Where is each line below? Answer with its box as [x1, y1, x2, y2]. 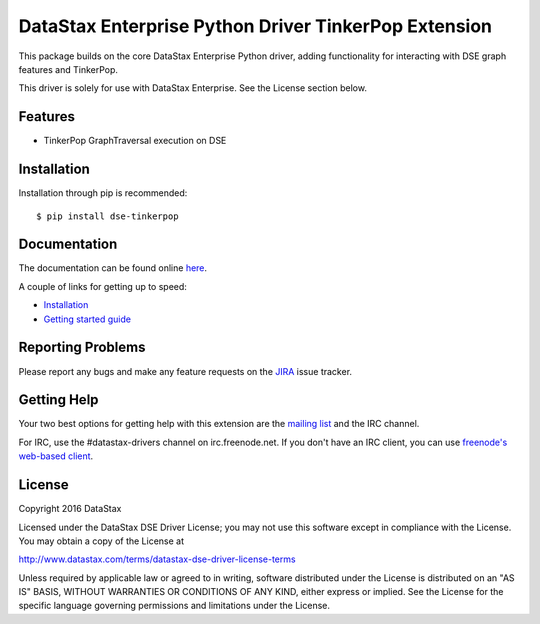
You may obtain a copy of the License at [18, 535, 185, 547]
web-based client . [18, 450, 94, 462]
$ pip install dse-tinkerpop [36, 210, 179, 222]
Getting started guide [43, 313, 132, 325]
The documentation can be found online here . [18, 262, 208, 274]
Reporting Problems [18, 339, 146, 356]
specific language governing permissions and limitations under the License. [18, 600, 330, 612]
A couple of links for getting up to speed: [18, 280, 187, 292]
